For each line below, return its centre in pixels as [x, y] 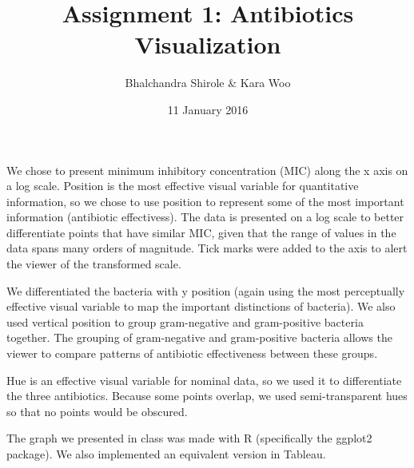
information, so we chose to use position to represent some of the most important [205, 201]
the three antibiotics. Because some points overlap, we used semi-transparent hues [207, 396]
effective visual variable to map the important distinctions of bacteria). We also [201, 306]
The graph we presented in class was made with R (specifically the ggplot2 [189, 438]
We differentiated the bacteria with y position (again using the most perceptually [206, 290]
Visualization [208, 44]
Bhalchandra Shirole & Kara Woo [208, 83]
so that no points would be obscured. [97, 411]
